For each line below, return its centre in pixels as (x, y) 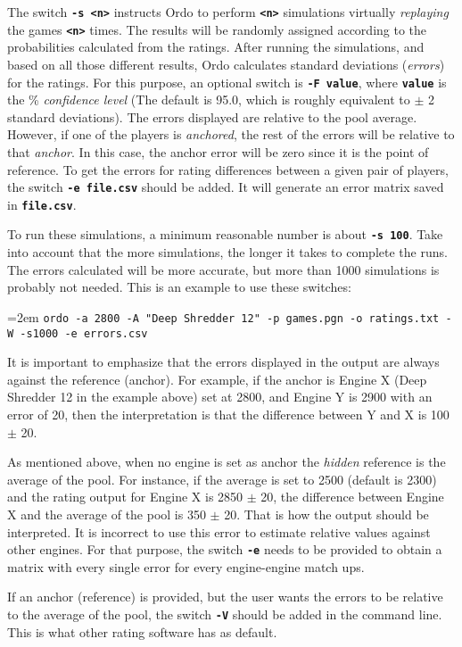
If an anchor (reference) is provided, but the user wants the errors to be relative (225, 597)
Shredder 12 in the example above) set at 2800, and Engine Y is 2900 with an (220, 397)
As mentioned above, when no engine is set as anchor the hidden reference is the (227, 462)
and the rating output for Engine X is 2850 (125, 497)
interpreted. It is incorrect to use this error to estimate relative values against (219, 531)
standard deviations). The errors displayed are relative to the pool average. (212, 116)
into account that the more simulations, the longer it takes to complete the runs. (227, 252)
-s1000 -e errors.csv (84, 333)
